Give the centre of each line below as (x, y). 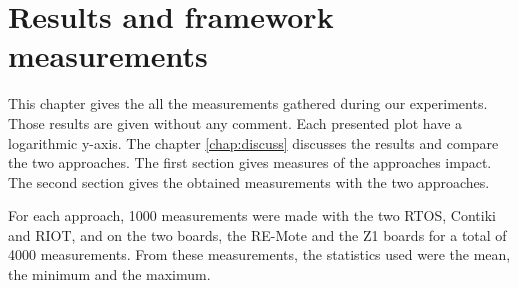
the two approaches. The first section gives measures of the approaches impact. (250, 162)
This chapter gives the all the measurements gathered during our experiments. (248, 103)
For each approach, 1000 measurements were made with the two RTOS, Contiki (252, 215)
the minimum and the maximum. (109, 274)
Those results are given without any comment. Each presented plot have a (235, 122)
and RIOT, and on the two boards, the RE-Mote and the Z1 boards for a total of (257, 234)
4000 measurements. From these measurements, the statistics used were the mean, (259, 254)
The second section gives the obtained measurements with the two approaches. (249, 181)
